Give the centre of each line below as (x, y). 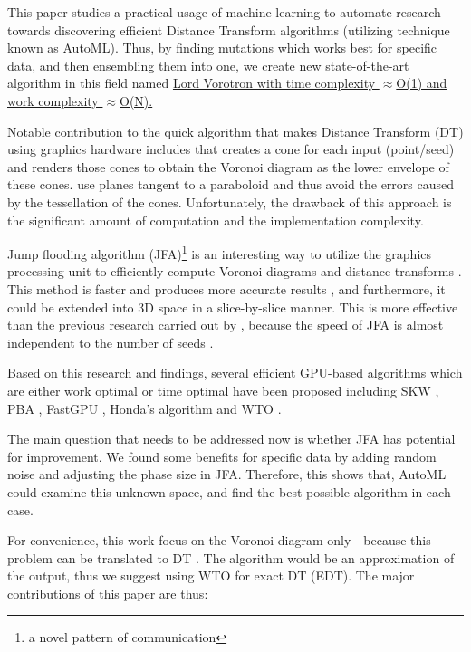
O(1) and (422, 83)
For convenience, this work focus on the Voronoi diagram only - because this (219, 540)
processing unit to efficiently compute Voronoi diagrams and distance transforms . (235, 271)
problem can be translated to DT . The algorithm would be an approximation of (231, 557)
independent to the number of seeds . (111, 342)
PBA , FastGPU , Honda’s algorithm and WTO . (144, 408)
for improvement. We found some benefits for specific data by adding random (222, 456)
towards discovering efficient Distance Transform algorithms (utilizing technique (229, 29)
